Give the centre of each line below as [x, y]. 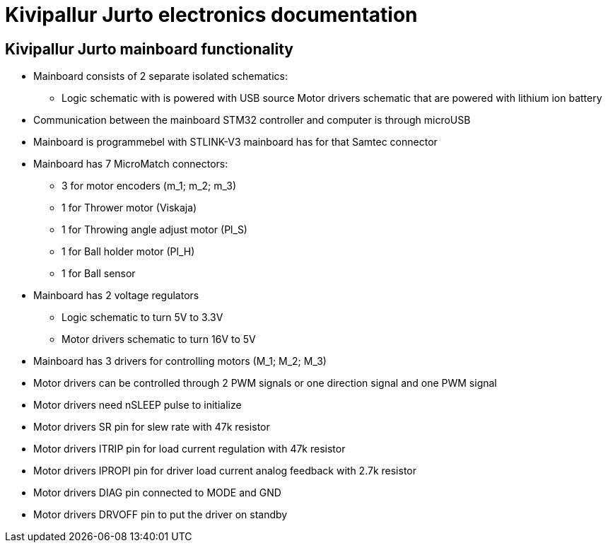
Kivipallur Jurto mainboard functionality [149, 49]
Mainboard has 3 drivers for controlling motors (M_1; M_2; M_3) [180, 361]
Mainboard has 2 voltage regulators [116, 296]
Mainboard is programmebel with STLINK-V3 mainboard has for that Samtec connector [235, 142]
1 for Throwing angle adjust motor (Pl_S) [154, 230]
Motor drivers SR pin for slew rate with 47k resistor [152, 427]
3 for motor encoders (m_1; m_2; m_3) [149, 186]
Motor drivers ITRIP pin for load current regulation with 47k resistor [189, 449]
